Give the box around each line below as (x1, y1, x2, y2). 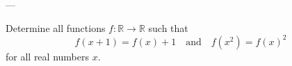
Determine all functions (6, 20, 106, 35)
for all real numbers (6, 49, 89, 63)
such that (148, 20, 188, 35)
